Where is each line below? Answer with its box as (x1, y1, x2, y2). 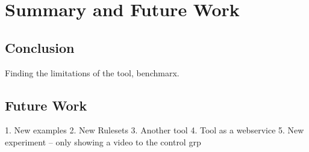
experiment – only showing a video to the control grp (5, 135, 201, 148)
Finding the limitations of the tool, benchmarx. (5, 66, 179, 79)
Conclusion (5, 38, 75, 56)
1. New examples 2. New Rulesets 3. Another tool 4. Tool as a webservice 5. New (5, 124, 304, 136)
